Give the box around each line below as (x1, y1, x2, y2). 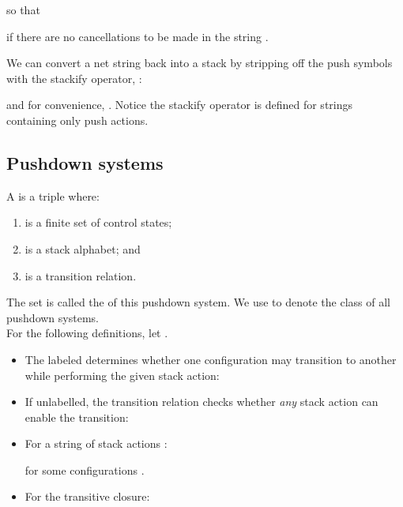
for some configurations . (24, 461, 145, 478)
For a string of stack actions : (24, 435, 168, 452)
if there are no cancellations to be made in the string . (6, 28, 269, 44)
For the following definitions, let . (6, 325, 168, 341)
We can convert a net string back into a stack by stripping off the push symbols (6, 54, 393, 71)
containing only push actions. (6, 111, 149, 128)
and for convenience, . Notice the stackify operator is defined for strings (6, 96, 353, 113)
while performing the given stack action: (24, 366, 220, 383)
